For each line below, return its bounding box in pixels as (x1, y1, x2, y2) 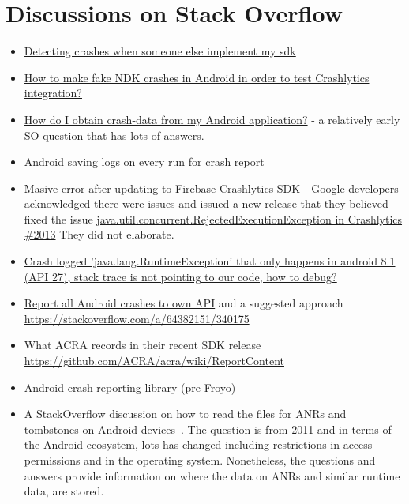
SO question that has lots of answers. (24, 126, 204, 143)
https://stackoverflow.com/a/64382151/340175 (24, 310, 250, 326)
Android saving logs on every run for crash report (24, 153, 265, 170)
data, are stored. (24, 483, 104, 499)
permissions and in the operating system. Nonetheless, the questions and (24, 452, 376, 468)
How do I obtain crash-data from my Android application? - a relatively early (24, 111, 400, 127)
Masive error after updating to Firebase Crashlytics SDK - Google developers (24, 179, 399, 196)
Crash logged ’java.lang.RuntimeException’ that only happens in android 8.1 (24, 253, 396, 269)
